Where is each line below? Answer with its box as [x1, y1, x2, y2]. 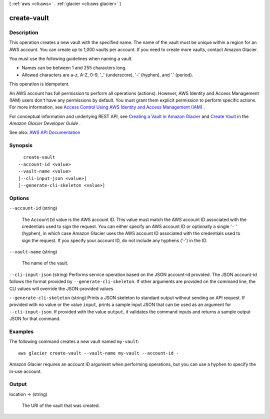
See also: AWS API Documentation [9, 129, 80, 135]
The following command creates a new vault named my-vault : [9, 338, 139, 344]
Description [9, 29, 38, 36]
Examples [9, 328, 34, 335]
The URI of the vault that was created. [21, 402, 100, 408]
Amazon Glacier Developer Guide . [9, 120, 81, 126]
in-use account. [9, 368, 42, 374]
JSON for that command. [9, 315, 61, 322]
